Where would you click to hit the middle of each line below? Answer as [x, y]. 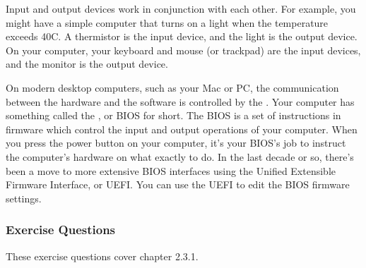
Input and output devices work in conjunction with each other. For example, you [181, 8]
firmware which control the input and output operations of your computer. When [182, 129]
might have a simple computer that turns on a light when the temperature [167, 22]
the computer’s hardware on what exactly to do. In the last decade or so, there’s [180, 156]
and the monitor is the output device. [87, 64]
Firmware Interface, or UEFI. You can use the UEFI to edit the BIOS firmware [178, 184]
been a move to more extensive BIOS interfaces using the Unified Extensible [171, 170]
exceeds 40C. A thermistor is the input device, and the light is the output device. [182, 36]
